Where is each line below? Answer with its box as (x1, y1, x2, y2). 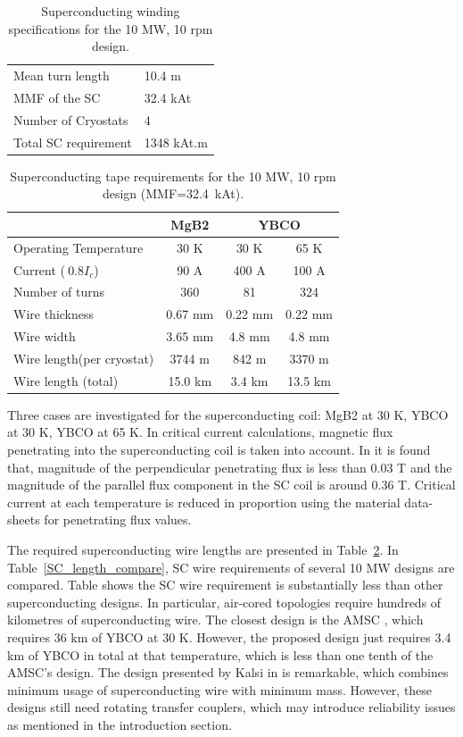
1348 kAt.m (144, 132, 208, 151)
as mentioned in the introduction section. (7, 715, 232, 733)
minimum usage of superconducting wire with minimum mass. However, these (7, 680, 433, 699)
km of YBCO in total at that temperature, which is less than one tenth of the (7, 645, 434, 664)
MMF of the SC (13, 88, 101, 106)
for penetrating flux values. (44, 510, 192, 529)
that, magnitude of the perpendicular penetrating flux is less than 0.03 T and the (7, 457, 452, 476)
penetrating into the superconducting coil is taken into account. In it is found (7, 440, 431, 459)
